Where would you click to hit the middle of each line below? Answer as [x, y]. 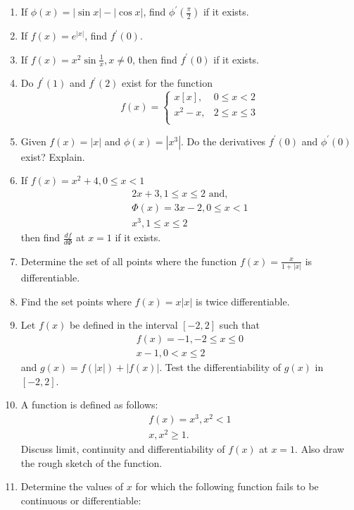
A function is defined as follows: [89, 405]
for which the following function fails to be [227, 486]
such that [239, 325]
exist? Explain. [53, 156]
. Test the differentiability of [220, 367]
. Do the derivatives [223, 141]
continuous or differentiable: [81, 500]
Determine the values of [72, 486]
